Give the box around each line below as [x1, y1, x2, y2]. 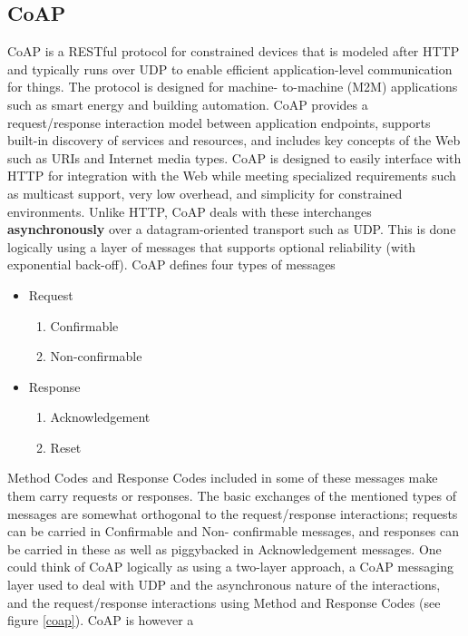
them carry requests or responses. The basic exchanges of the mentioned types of [7, 486, 457, 505]
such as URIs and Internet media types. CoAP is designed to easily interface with [7, 148, 462, 167]
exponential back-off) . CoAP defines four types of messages [7, 255, 336, 274]
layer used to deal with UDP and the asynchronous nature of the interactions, [7, 575, 441, 594]
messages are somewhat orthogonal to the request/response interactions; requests [7, 504, 458, 523]
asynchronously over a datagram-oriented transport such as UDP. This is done [7, 220, 456, 239]
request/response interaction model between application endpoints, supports [7, 113, 431, 132]
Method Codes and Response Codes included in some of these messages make [7, 468, 438, 487]
